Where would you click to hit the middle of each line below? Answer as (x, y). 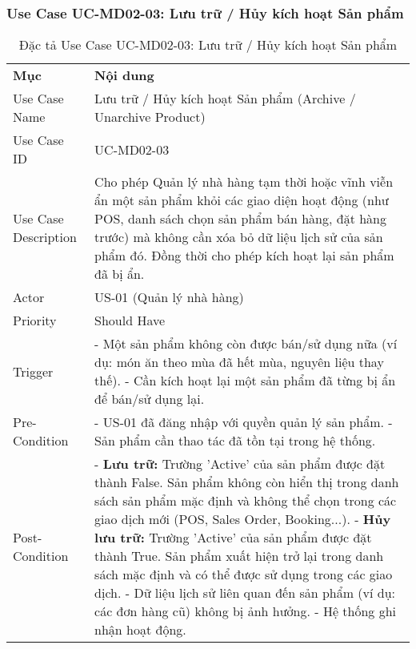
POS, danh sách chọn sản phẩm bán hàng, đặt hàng (240, 219)
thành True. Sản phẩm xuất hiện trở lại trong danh (239, 556)
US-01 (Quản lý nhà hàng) (169, 297)
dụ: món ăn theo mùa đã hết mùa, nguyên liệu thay (239, 362)
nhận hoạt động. (140, 630)
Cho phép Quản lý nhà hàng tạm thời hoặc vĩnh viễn (244, 182)
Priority (35, 320)
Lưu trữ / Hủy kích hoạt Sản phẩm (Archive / (225, 99)
